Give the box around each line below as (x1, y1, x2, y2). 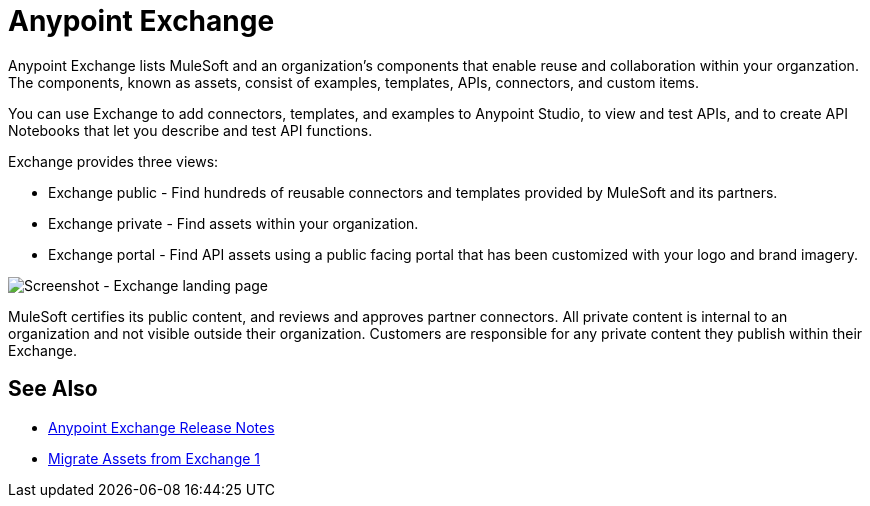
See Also (8, 376, 98, 402)
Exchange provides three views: (8, 152, 219, 170)
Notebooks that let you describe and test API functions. (8, 121, 373, 139)
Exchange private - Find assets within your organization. (48, 214, 419, 232)
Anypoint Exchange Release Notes (48, 418, 275, 436)
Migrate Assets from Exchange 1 (48, 449, 261, 467)
